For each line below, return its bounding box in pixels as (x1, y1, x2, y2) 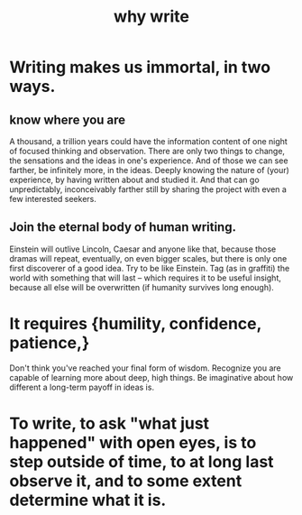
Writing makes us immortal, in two (9, 57, 271, 78)
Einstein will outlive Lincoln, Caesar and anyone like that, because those (9, 244, 277, 254)
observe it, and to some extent (9, 471, 243, 491)
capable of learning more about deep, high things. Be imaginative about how (9, 372, 294, 382)
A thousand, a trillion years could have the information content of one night (9, 136, 288, 146)
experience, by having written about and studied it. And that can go (9, 174, 260, 185)
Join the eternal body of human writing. (9, 219, 237, 235)
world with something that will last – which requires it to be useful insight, (9, 272, 281, 283)
